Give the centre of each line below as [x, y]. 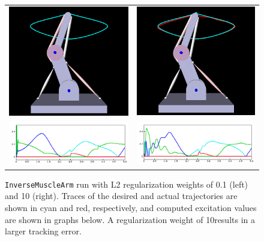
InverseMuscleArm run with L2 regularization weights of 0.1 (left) [127, 184]
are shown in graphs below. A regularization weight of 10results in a [130, 219]
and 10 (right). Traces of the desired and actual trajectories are [121, 196]
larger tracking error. [43, 231]
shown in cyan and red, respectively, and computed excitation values [131, 207]
